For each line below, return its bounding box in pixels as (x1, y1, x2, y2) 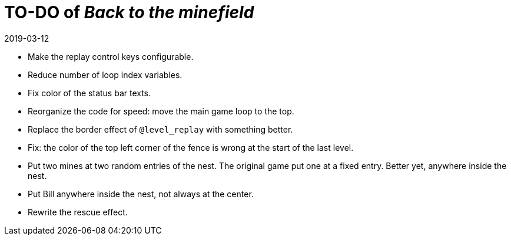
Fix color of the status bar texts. (28, 87, 151, 98)
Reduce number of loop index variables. (28, 69, 182, 80)
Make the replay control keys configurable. (28, 51, 194, 62)
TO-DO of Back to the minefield (4, 2, 254, 22)
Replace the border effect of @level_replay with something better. (28, 124, 293, 134)
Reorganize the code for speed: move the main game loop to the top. (28, 106, 294, 116)
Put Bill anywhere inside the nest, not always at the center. (28, 188, 254, 199)
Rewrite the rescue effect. (28, 207, 128, 217)
